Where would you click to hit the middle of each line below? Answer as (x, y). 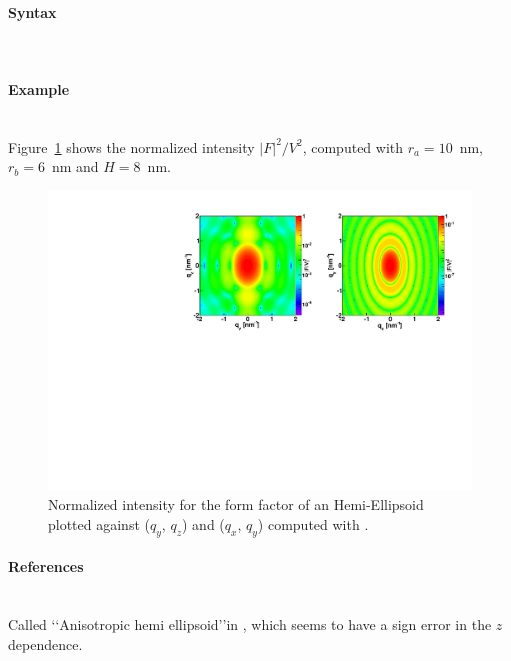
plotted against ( (99, 523)
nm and (75, 166)
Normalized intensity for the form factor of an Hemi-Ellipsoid (236, 504)
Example (39, 88)
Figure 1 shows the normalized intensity (131, 146)
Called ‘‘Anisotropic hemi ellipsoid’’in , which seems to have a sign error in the (250, 624)
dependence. (45, 643)
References (46, 566)
